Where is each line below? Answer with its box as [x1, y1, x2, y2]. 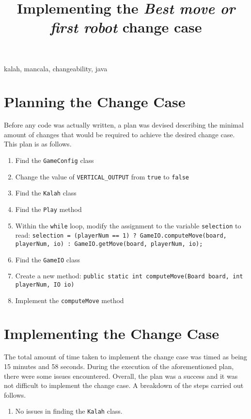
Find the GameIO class [15, 254, 80, 264]
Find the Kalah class [15, 188, 77, 198]
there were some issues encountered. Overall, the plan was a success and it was [4, 371, 238, 381]
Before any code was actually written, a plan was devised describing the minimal [4, 120, 244, 130]
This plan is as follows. [4, 139, 72, 149]
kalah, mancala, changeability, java [4, 63, 108, 73]
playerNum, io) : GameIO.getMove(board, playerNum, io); [15, 241, 203, 247]
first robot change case [50, 17, 202, 37]
